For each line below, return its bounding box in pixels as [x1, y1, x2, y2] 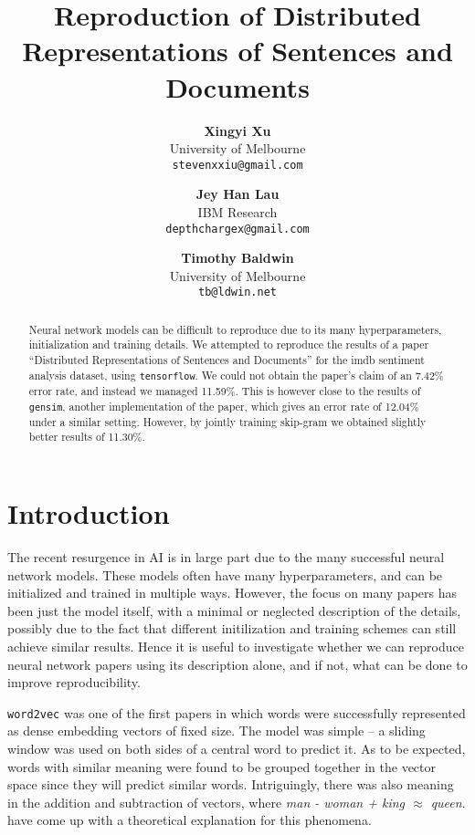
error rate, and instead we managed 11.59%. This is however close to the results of [28, 382, 421, 398]
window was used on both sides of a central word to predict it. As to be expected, [7, 738, 466, 757]
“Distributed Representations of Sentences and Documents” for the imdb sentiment [28, 352, 425, 368]
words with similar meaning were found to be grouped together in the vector [7, 757, 436, 776]
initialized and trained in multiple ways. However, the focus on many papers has [7, 583, 457, 602]
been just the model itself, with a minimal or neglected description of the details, [7, 600, 461, 620]
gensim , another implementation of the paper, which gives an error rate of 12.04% [28, 398, 419, 413]
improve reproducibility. [7, 673, 141, 692]
